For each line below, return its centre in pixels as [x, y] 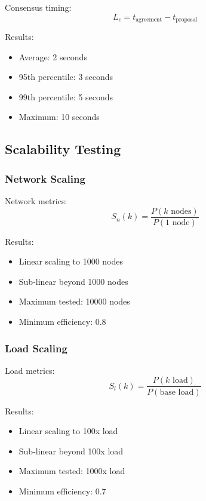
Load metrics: [30, 370]
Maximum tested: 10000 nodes [74, 301]
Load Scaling [36, 348]
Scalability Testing [63, 149]
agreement [149, 20]
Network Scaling [45, 178]
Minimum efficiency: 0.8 [62, 322]
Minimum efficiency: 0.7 [62, 491]
